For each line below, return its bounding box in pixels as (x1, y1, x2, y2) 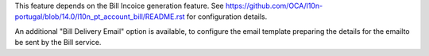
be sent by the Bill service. (14, 38, 102, 47)
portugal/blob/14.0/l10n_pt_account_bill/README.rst (14, 12, 186, 21)
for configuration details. (187, 12, 268, 21)
